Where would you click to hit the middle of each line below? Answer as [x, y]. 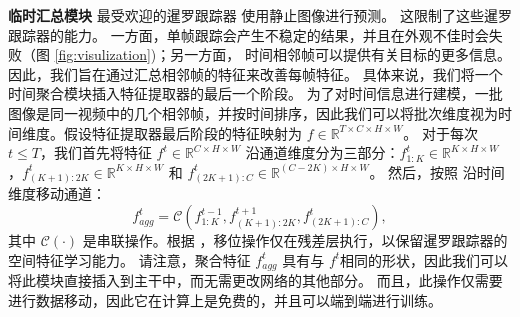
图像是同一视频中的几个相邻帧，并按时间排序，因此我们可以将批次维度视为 [253, 112]
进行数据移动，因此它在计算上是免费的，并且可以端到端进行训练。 [225, 299]
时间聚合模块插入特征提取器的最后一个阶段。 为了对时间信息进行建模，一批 [255, 93]
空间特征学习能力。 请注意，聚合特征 [129, 259]
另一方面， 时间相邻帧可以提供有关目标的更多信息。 [340, 54]
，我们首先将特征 [95, 152]
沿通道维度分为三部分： [322, 152]
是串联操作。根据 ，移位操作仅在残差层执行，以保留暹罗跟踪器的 [295, 240]
